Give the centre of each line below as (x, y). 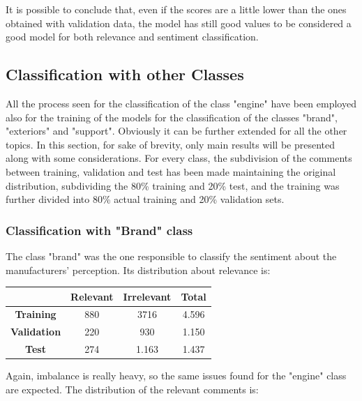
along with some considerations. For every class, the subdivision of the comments (179, 158)
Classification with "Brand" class (99, 230)
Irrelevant (147, 296)
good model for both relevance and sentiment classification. (132, 37)
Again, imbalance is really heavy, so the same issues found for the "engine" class (176, 376)
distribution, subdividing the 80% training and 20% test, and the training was (173, 185)
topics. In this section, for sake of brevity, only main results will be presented (171, 144)
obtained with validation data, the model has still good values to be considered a (179, 23)
